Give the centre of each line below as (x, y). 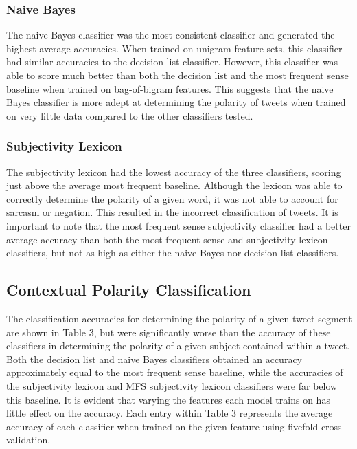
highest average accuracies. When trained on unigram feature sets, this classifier (174, 48)
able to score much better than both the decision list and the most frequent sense (177, 75)
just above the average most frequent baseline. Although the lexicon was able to (174, 185)
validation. (28, 440)
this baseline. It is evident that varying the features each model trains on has (168, 399)
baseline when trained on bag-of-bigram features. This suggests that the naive (170, 88)
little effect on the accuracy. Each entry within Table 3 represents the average (170, 413)
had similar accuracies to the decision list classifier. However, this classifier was (172, 62)
